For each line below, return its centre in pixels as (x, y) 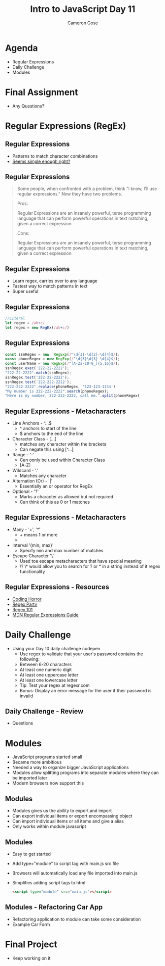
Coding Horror (27, 599)
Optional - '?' (25, 491)
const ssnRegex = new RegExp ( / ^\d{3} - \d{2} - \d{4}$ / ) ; (63, 354)
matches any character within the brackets (63, 444)
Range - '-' (23, 455)
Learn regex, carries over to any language (55, 281)
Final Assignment (42, 92)
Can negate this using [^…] (47, 449)
